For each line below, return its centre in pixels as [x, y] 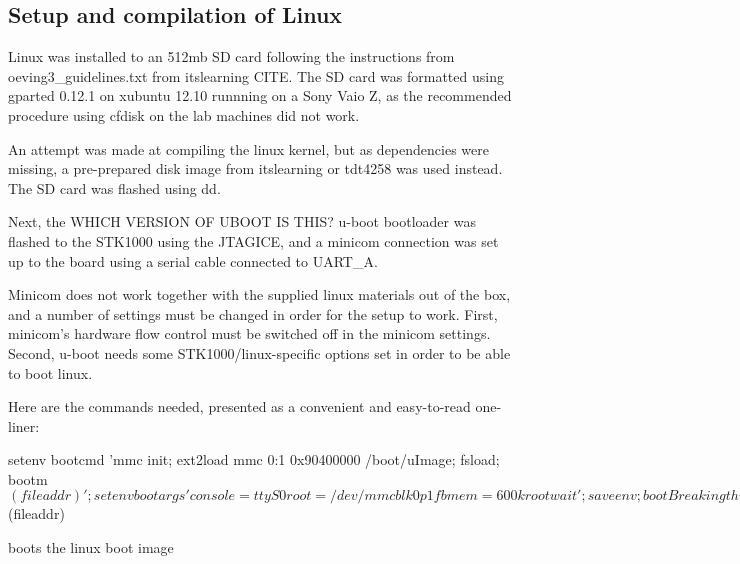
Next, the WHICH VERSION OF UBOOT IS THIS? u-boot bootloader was [242, 221]
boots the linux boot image [91, 547]
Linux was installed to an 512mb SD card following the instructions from [231, 56]
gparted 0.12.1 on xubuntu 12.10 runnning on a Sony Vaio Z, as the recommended [260, 95]
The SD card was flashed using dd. [114, 187]
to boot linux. [50, 372]
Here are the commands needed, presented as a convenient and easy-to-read [239, 406]
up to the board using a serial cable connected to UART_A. [193, 260]
